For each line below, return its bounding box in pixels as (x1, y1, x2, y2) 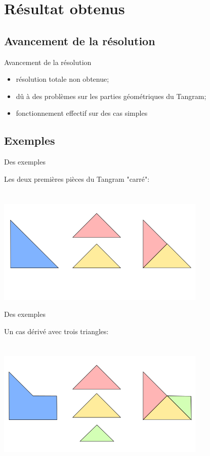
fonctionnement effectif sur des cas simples (16, 108, 148, 118)
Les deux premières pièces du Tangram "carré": (4, 173, 150, 184)
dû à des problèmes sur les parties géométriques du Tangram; (16, 90, 206, 101)
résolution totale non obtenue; (16, 74, 109, 84)
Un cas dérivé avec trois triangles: (4, 325, 109, 336)
